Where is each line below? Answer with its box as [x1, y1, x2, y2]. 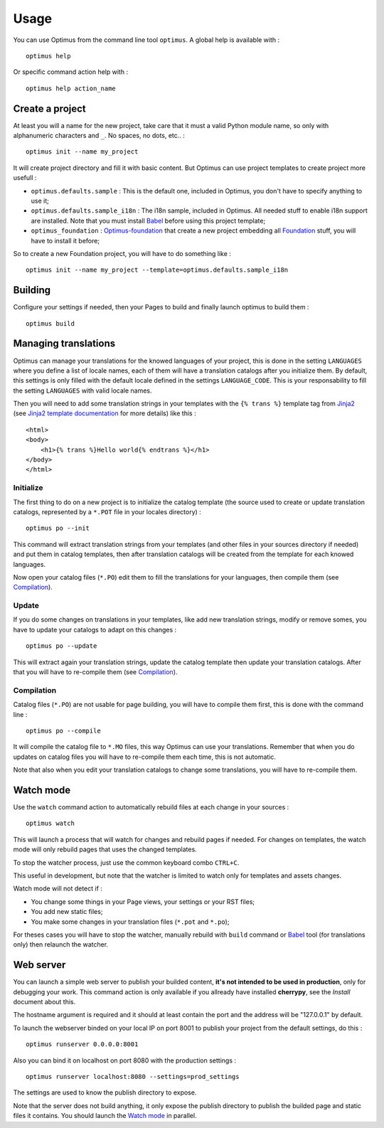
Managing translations [13, 338, 116, 350]
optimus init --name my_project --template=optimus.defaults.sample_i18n [26, 266, 289, 274]
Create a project [13, 102, 87, 115]
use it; [31, 196, 49, 205]
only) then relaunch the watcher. [13, 940, 109, 949]
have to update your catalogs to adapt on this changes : [13, 625, 177, 634]
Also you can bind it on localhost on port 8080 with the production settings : [13, 1056, 237, 1065]
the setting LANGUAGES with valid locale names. [13, 386, 152, 395]
